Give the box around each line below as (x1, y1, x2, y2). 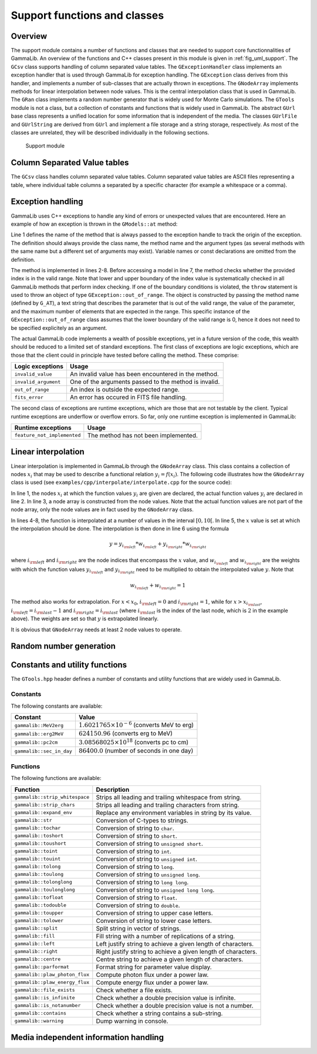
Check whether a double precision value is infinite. (96, 993, 236, 1002)
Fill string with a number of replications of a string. (96, 932, 235, 940)
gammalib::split (14, 925, 58, 932)
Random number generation (11, 641, 116, 651)
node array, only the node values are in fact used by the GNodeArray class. (11, 506, 194, 513)
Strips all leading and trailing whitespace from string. (96, 793, 242, 801)
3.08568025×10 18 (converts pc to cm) (78, 737, 189, 746)
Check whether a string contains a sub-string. (96, 1009, 223, 1017)
